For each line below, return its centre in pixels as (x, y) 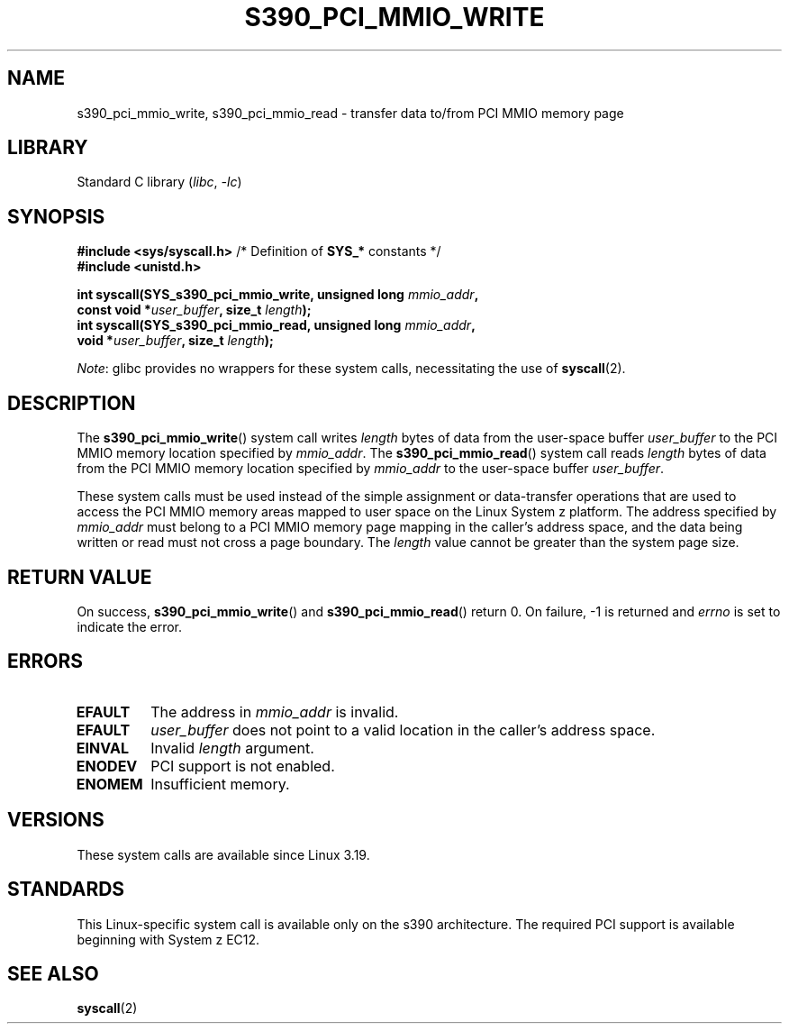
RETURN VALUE (80, 577)
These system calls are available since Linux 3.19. (223, 854)
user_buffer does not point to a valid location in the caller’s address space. (403, 730)
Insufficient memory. (220, 784)
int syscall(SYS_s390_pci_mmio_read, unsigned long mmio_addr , (276, 325)
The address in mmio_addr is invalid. (275, 712)
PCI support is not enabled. (243, 766)
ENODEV (107, 766)
